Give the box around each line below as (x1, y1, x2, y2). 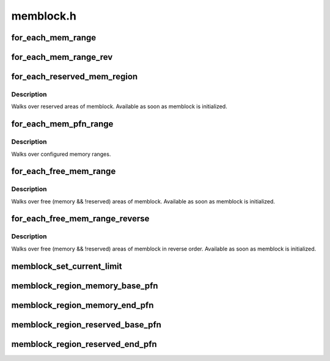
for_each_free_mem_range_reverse (11, 214, 150, 224)
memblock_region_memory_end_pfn (11, 300, 154, 310)
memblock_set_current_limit (11, 261, 122, 271)
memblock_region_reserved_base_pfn (11, 319, 162, 330)
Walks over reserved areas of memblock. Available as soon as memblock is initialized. (11, 103, 227, 110)
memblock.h (11, 9, 76, 23)
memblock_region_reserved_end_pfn (11, 339, 157, 349)
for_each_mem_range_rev (11, 52, 113, 62)
